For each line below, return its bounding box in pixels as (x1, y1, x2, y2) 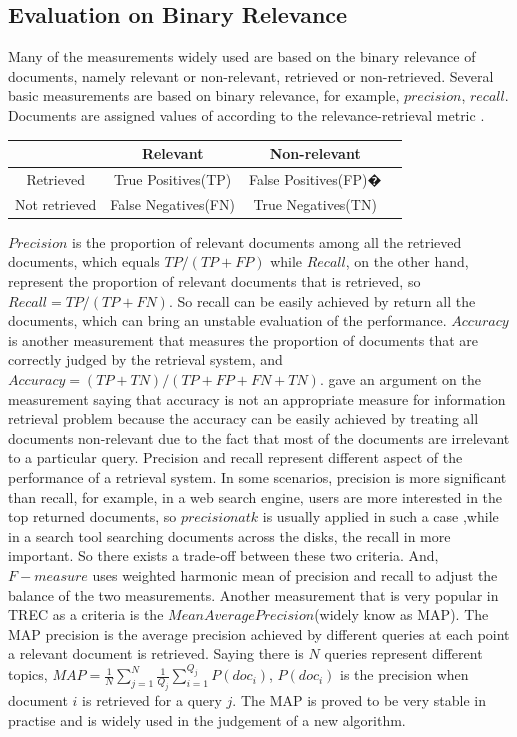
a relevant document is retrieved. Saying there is (8, 643, 304, 664)
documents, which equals (8, 251, 160, 272)
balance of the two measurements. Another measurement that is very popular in (8, 584, 499, 605)
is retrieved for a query (82, 690, 222, 711)
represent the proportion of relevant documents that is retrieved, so (8, 271, 421, 292)
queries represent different (324, 643, 483, 664)
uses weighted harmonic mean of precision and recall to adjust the (92, 564, 498, 585)
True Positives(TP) (114, 168, 232, 189)
